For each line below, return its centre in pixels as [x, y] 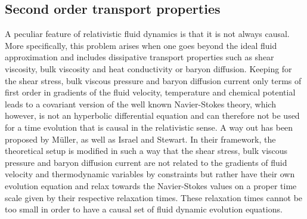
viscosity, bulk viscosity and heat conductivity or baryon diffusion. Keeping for [148, 68]
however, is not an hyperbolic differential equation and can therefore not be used [152, 115]
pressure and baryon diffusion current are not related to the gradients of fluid [146, 162]
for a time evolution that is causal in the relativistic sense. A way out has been [149, 127]
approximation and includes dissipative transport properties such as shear [139, 57]
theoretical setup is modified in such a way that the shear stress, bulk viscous [146, 151]
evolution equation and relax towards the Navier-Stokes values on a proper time [151, 185]
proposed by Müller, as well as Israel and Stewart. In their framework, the [140, 139]
